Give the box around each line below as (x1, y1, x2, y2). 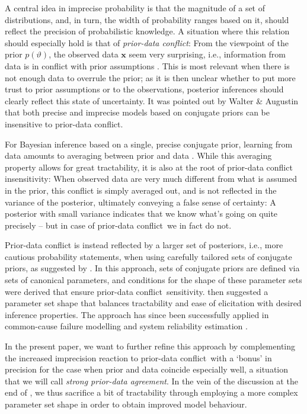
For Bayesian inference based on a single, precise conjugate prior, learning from (5, 137, 293, 150)
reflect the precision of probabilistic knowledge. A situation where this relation (5, 25, 290, 37)
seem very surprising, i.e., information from (129, 48, 286, 60)
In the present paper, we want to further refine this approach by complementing (5, 340, 295, 352)
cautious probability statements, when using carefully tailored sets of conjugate (5, 250, 292, 262)
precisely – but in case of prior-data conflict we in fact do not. (5, 219, 232, 231)
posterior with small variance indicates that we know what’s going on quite (5, 207, 278, 220)
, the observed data (49, 48, 119, 60)
